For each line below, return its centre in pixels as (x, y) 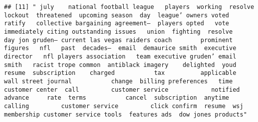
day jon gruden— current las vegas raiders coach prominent (119, 40)
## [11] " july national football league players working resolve (129, 7)
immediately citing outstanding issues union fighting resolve (119, 31)
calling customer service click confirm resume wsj (124, 106)
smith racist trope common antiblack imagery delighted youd (120, 65)
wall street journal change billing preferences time (119, 81)
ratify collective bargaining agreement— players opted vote (117, 24)
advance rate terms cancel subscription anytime (117, 98)
